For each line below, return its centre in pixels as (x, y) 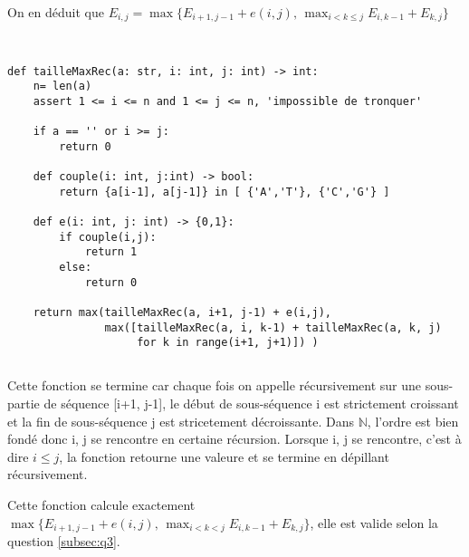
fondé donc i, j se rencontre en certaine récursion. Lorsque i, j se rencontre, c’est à (234, 439)
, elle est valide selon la (374, 522)
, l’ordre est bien (413, 421)
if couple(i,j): (108, 237)
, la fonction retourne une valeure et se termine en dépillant (224, 456)
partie (24, 403)
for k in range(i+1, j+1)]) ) (228, 343)
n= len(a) (62, 86)
